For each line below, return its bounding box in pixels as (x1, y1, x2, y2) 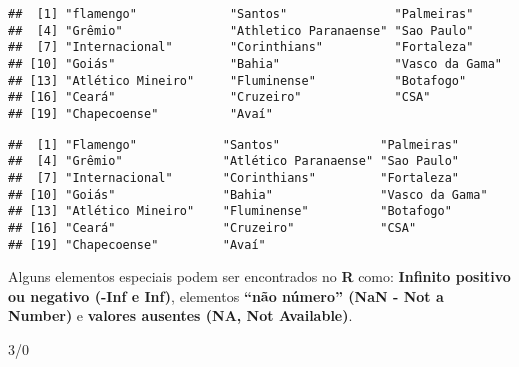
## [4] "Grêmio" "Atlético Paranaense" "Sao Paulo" (8, 154, 460, 169)
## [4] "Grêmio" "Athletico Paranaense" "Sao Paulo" (8, 23, 474, 38)
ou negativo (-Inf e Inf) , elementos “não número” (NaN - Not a (8, 285, 444, 306)
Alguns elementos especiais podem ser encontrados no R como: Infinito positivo (8, 266, 511, 287)
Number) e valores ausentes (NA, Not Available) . (8, 305, 353, 326)
